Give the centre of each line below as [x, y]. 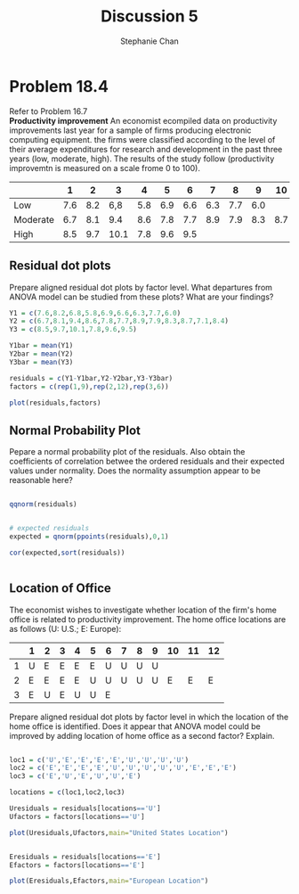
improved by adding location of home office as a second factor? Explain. [142, 735]
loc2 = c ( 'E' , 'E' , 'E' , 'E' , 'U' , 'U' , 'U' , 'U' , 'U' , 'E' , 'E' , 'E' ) [123, 768]
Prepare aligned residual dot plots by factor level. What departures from [141, 287]
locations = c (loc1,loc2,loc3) [67, 792]
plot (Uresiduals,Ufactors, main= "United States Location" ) [119, 832]
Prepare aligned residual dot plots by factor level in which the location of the [149, 717]
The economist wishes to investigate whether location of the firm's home [143, 610]
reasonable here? [41, 480]
